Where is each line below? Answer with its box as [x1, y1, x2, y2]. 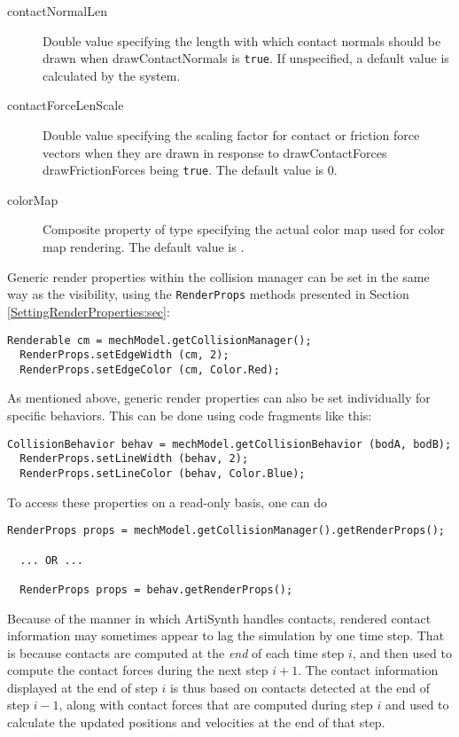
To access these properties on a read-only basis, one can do [7, 492, 328, 511]
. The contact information [298, 661, 439, 679]
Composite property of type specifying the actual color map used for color [43, 220, 445, 239]
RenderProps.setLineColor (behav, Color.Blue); [19, 467, 306, 480]
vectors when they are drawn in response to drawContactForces [43, 143, 387, 161]
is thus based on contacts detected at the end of [169, 678, 430, 696]
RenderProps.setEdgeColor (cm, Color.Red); [19, 363, 280, 376]
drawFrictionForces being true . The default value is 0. [43, 161, 338, 179]
